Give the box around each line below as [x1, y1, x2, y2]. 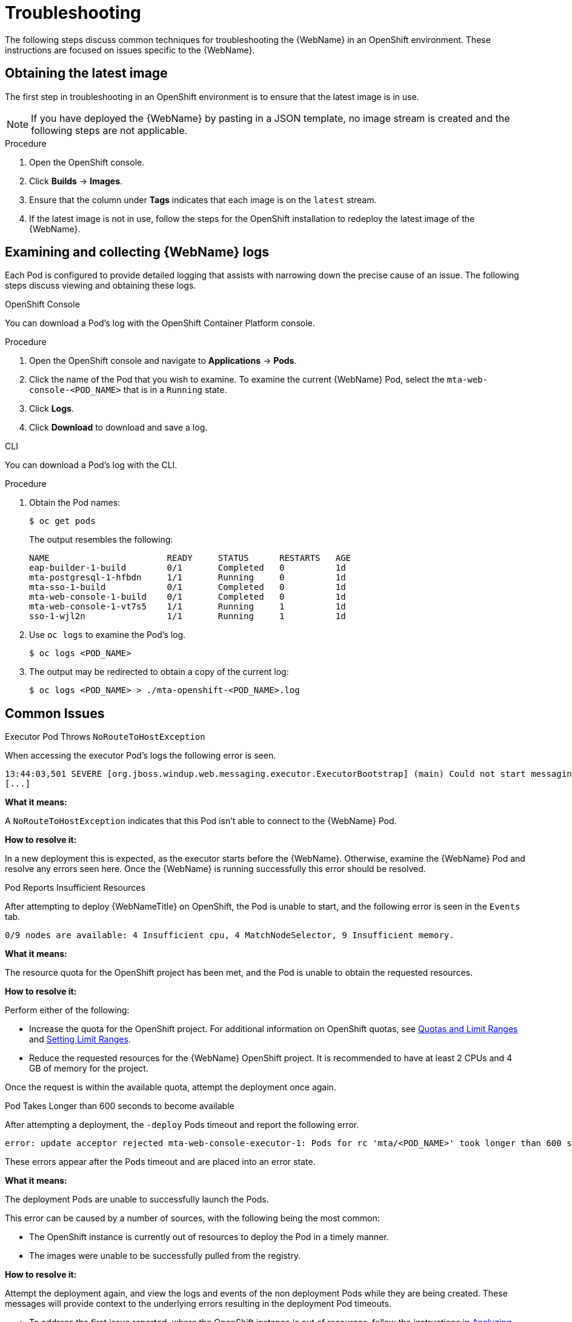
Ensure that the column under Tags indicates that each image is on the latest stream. [29, 194, 377, 205]
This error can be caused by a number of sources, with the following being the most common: [5, 1213, 380, 1224]
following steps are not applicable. [31, 124, 188, 136]
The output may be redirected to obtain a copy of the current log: [29, 666, 289, 677]
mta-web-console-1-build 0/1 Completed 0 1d [29, 592, 346, 602]
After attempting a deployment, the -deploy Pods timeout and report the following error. [5, 1119, 359, 1130]
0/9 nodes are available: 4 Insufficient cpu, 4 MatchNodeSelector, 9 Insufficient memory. [5, 930, 454, 941]
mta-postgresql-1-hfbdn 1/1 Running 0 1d [29, 572, 346, 583]
